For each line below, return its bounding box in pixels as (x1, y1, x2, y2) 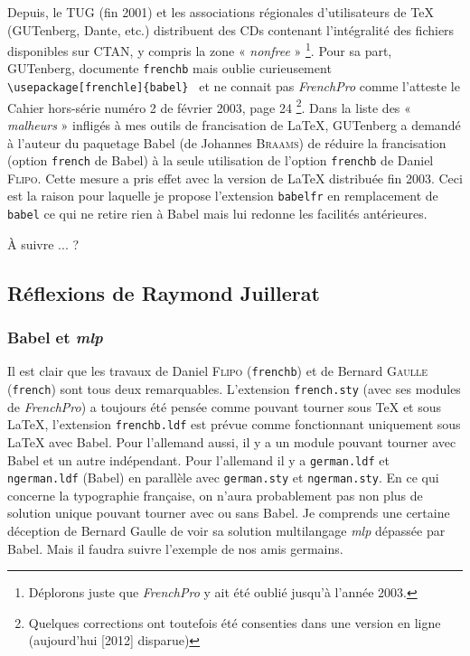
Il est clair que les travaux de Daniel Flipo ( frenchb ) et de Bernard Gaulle (7, 361, 428, 380)
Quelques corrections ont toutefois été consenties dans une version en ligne (28, 613, 441, 632)
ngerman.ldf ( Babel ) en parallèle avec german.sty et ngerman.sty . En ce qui (7, 468, 439, 487)
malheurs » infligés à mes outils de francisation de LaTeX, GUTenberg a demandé (7, 116, 461, 134)
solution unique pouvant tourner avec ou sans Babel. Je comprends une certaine (7, 503, 450, 522)
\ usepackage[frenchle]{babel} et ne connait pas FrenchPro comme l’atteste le (7, 77, 460, 96)
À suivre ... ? (7, 234, 80, 253)
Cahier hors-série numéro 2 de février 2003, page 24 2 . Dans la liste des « (7, 95, 411, 117)
